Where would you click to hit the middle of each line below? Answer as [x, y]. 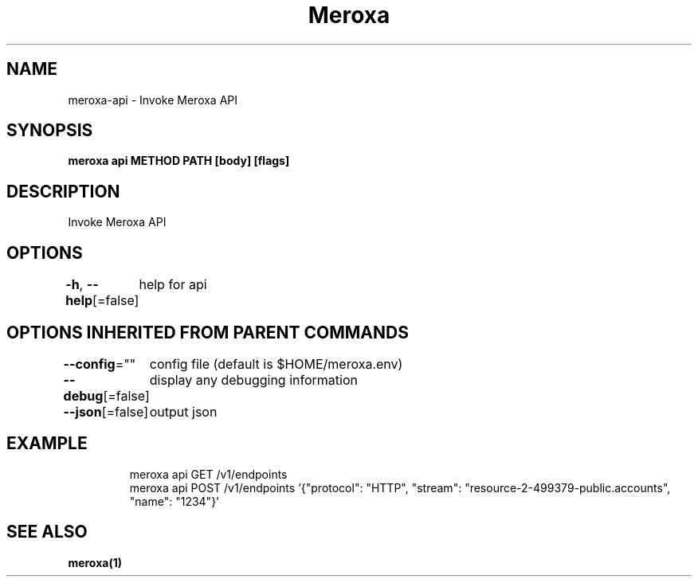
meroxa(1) [95, 562]
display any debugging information [253, 380]
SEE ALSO [47, 532]
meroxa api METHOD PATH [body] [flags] [179, 161]
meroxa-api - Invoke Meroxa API [153, 100]
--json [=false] [106, 411]
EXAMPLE [47, 444]
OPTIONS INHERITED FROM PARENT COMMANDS [208, 332]
